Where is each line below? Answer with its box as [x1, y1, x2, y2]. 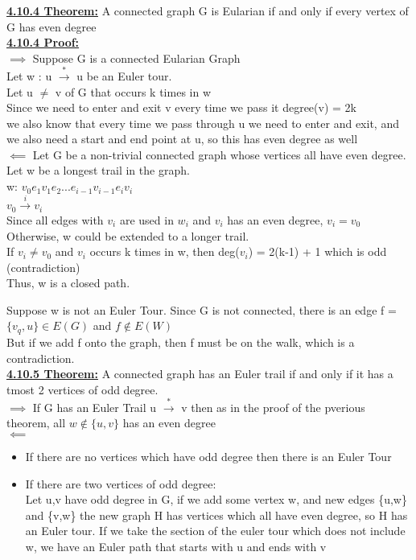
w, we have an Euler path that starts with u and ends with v [25, 538, 327, 555]
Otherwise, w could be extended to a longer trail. [6, 227, 249, 244]
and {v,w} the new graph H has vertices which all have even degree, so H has [25, 506, 408, 523]
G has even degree [6, 18, 97, 35]
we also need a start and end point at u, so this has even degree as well [6, 130, 358, 147]
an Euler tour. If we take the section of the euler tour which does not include [25, 522, 406, 539]
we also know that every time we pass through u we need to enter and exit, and [6, 114, 399, 131]
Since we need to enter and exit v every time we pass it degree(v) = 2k [6, 99, 356, 116]
